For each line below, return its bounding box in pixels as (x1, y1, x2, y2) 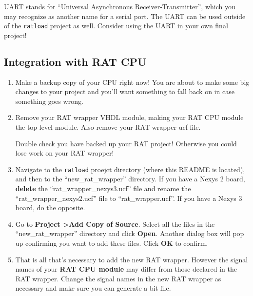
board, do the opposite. (15, 202, 85, 213)
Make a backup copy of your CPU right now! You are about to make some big (15, 77, 250, 87)
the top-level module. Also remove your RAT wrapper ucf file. (15, 122, 201, 132)
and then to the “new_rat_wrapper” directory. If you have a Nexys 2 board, (15, 174, 245, 184)
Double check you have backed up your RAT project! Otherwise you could (15, 138, 237, 148)
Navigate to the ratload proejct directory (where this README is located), (15, 164, 245, 174)
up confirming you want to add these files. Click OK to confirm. (15, 238, 208, 248)
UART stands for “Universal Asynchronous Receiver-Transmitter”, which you (4, 1, 235, 11)
